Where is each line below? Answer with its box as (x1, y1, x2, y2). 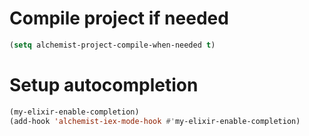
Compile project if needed (9, 7, 229, 30)
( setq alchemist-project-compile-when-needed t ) (9, 40, 216, 50)
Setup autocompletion (9, 74, 199, 96)
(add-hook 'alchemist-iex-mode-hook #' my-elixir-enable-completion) (9, 116, 301, 126)
